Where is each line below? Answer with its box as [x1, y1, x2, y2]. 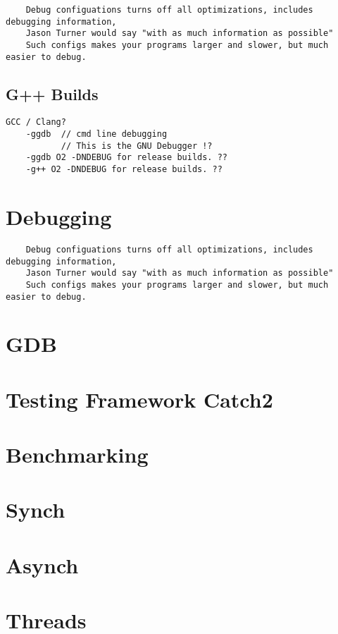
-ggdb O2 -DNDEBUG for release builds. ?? [25, 152, 227, 163]
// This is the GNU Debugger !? [61, 140, 213, 151]
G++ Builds [6, 83, 99, 104]
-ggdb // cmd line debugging [25, 129, 168, 140]
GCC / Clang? [6, 117, 66, 128]
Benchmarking [6, 440, 149, 469]
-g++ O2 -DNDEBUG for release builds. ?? [25, 164, 223, 175]
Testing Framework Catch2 [6, 384, 273, 413]
